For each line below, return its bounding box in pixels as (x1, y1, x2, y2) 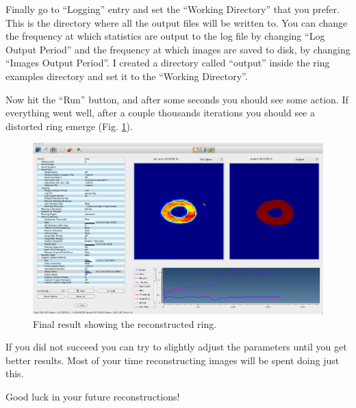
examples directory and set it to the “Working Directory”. (5, 68, 248, 83)
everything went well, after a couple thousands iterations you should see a (5, 105, 315, 120)
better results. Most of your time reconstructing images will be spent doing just (5, 353, 340, 367)
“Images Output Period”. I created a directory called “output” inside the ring (5, 55, 330, 70)
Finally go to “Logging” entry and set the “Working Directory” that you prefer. (5, 2, 340, 16)
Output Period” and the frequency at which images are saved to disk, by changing (5, 42, 351, 56)
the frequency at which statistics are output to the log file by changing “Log (5, 29, 325, 43)
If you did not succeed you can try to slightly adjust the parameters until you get (5, 340, 347, 354)
